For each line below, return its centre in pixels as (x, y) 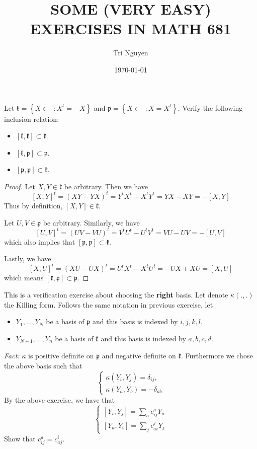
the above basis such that (43, 365)
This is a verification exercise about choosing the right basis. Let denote (116, 294)
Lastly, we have (28, 258)
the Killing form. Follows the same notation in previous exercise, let (109, 304)
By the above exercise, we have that (59, 399)
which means (24, 278)
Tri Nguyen (131, 53)
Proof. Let (20, 186)
